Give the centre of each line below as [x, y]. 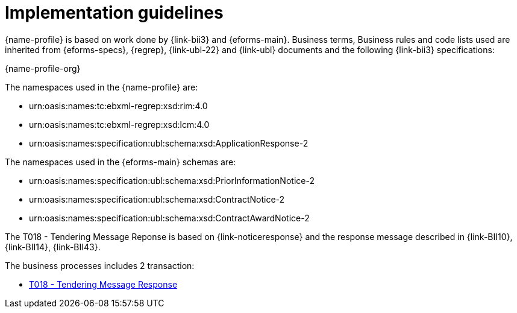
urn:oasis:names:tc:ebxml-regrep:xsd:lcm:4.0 [119, 124]
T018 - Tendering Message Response [103, 284]
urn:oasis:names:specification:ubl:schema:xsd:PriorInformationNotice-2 [172, 180]
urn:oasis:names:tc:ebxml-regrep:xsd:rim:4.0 [118, 106]
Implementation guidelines [114, 13]
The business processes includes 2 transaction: [100, 265]
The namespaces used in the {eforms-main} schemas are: [121, 162]
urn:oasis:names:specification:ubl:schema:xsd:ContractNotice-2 [157, 199]
